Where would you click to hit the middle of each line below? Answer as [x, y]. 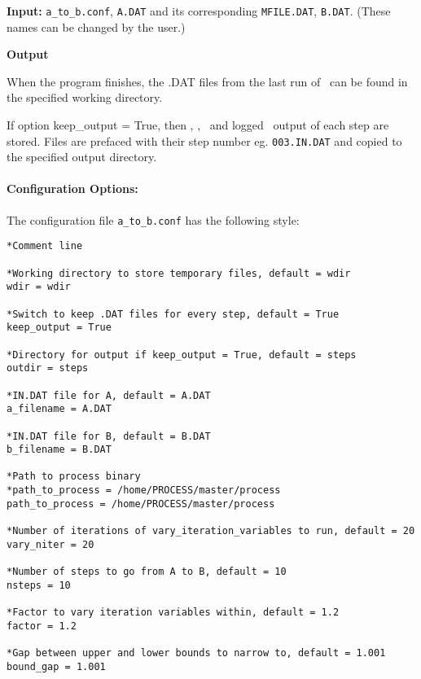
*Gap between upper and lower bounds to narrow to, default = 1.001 [196, 653]
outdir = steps [48, 368]
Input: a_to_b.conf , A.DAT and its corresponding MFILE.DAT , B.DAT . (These [199, 11]
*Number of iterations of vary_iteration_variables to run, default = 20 [211, 531]
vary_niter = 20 [50, 544]
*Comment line [45, 246]
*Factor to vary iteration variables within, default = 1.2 [173, 613]
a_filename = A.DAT [59, 409]
